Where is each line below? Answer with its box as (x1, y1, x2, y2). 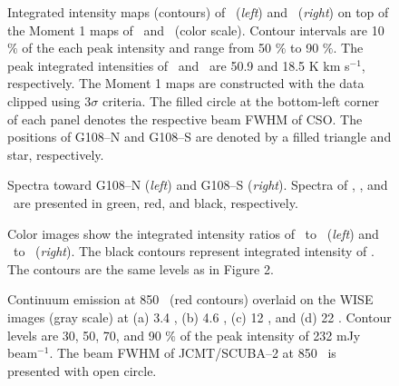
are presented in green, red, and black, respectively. (13, 193, 298, 212)
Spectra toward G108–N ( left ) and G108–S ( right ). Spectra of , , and (7, 175, 388, 194)
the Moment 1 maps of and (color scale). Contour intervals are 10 (7, 20, 384, 39)
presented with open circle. (7, 361, 157, 380)
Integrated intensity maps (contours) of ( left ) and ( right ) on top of (7, 3, 389, 21)
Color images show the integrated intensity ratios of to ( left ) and (7, 223, 379, 242)
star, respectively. (7, 144, 104, 163)
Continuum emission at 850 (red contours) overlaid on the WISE (7, 290, 374, 309)
